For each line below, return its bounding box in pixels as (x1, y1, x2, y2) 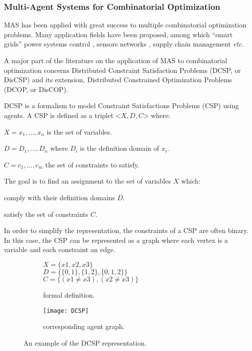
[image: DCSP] (43, 307, 89, 314)
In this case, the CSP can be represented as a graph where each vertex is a (4, 234, 228, 245)
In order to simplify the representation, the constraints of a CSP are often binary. (4, 225, 249, 235)
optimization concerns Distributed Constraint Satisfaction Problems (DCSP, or (4, 65, 241, 75)
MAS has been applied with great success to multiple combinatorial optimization (4, 20, 247, 30)
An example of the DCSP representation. (23, 337, 147, 348)
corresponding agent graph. (43, 321, 125, 331)
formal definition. (43, 289, 95, 300)
